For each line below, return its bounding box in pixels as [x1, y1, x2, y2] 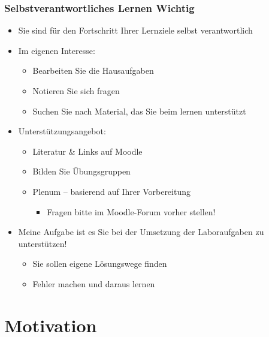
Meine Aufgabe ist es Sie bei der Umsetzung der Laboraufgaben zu [18, 225, 264, 238]
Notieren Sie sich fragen [32, 85, 120, 97]
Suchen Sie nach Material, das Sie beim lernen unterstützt [32, 104, 246, 117]
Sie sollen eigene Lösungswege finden [32, 257, 167, 270]
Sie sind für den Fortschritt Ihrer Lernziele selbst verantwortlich [18, 24, 253, 37]
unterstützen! [18, 237, 67, 249]
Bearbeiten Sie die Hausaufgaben [32, 64, 154, 77]
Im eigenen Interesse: [18, 44, 95, 56]
